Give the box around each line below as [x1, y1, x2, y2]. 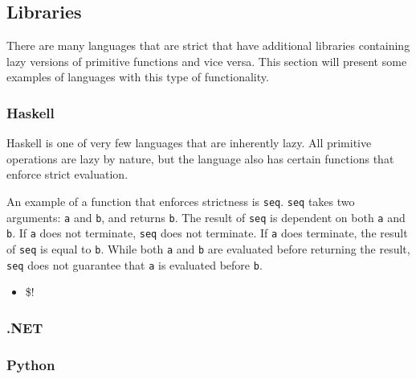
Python [6, 354, 55, 374]
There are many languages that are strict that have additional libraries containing [6, 37, 410, 54]
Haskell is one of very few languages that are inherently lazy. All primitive [6, 134, 372, 151]
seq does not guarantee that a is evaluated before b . [6, 256, 263, 273]
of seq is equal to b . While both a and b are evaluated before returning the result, [6, 240, 410, 257]
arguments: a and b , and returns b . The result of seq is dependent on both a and [6, 208, 406, 225]
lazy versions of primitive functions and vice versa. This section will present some [6, 52, 407, 69]
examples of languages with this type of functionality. [6, 68, 269, 85]
